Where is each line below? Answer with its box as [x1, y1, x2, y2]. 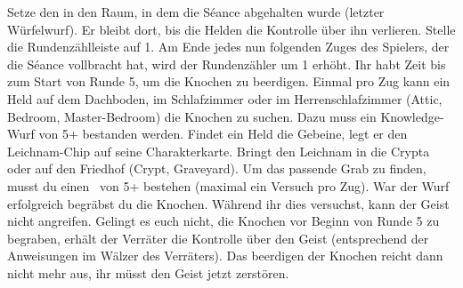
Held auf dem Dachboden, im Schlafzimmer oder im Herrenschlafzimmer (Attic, [7, 89, 443, 108]
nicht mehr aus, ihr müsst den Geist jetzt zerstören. [7, 263, 289, 282]
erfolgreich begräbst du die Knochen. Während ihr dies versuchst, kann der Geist [7, 194, 450, 212]
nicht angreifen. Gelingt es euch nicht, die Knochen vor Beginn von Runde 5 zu [7, 212, 440, 230]
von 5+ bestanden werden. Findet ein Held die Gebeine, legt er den [38, 124, 408, 143]
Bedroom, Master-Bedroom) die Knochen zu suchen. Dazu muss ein [7, 107, 377, 125]
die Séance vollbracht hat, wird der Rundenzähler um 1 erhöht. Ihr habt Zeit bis [7, 54, 446, 73]
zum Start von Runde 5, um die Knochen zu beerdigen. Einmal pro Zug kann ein [7, 72, 451, 91]
